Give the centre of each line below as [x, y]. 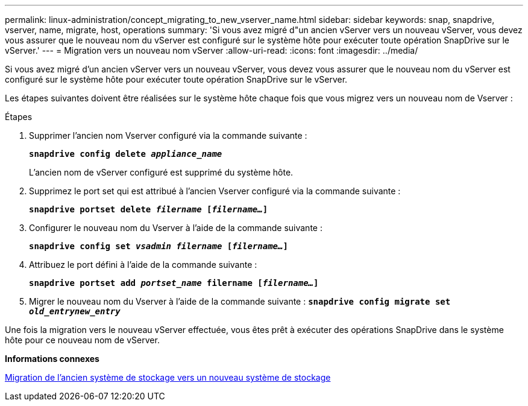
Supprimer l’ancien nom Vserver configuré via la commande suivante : [168, 135]
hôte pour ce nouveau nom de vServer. [82, 340]
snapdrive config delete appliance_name [126, 154]
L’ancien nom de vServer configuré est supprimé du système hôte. [161, 172]
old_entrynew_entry [75, 311]
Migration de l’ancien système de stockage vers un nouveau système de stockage [168, 377]
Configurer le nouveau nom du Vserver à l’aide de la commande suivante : [176, 228]
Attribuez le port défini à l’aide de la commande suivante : [143, 265]
